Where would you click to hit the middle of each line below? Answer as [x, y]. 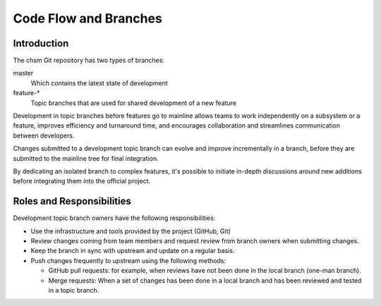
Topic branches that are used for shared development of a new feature [133, 103]
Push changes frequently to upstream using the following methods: [128, 260]
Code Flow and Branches [87, 18]
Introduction [41, 43]
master [23, 73]
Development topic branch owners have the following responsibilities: [114, 218]
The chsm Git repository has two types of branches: [89, 61]
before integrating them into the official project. [82, 181]
